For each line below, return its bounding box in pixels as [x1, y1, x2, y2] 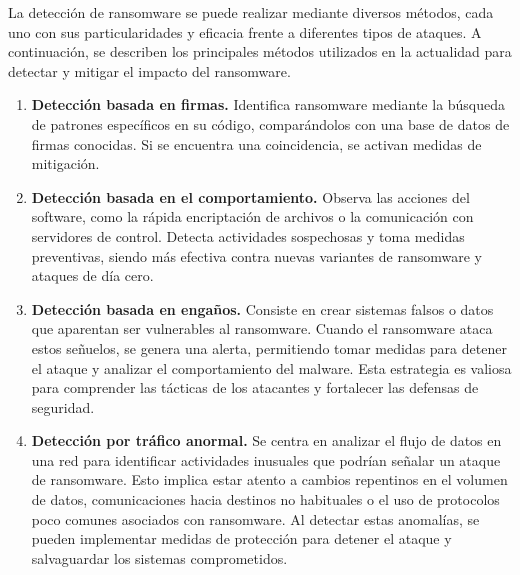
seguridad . [31, 396, 95, 417]
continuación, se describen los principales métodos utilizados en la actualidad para [8, 41, 512, 62]
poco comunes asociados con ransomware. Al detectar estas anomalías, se [31, 508, 480, 529]
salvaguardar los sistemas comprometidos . [31, 547, 288, 568]
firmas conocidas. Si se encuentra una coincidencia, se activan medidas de [31, 133, 482, 154]
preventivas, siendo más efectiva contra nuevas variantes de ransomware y [31, 245, 482, 266]
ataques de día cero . [31, 265, 154, 286]
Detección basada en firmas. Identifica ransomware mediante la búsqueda [31, 94, 506, 115]
